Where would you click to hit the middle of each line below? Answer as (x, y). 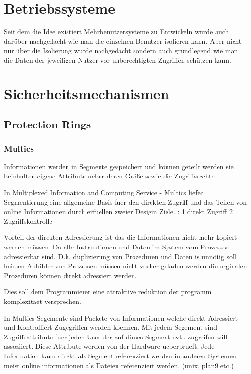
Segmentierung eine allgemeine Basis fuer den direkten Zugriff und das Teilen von (125, 202)
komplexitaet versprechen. (42, 301)
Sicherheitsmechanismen (87, 93)
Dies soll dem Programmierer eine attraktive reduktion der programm (108, 292)
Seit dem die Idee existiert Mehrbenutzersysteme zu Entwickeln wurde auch (117, 31)
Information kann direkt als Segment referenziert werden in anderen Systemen (120, 355)
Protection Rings (48, 124)
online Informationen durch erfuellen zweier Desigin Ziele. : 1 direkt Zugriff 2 (118, 211)
